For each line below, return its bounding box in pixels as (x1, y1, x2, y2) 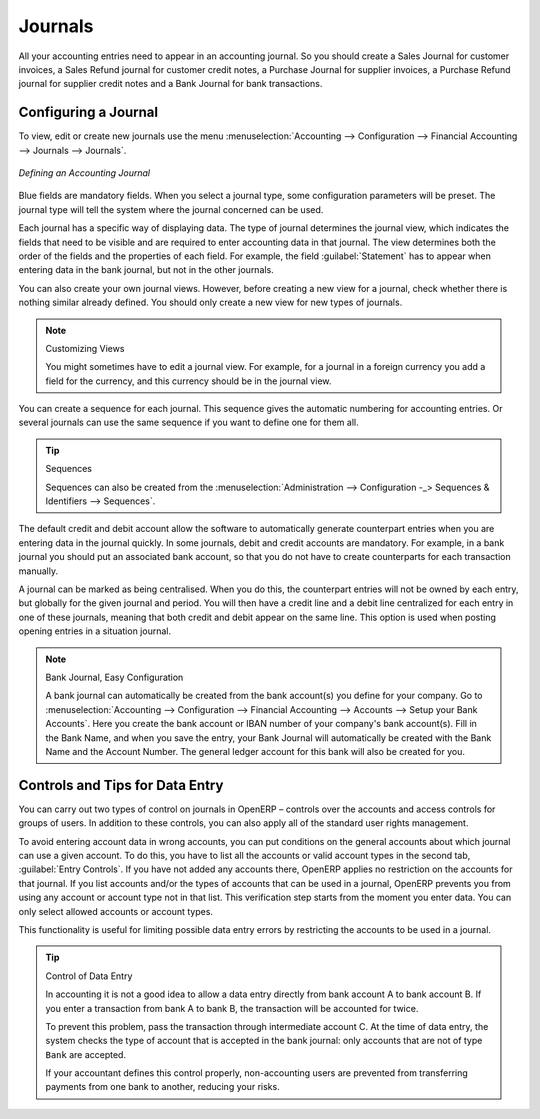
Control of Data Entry (45, 970, 133, 982)
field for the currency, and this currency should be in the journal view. (45, 375, 332, 387)
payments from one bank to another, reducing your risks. (45, 1081, 280, 1093)
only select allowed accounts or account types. (18, 905, 214, 917)
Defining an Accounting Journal (18, 167, 150, 179)
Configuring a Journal (18, 104, 159, 121)
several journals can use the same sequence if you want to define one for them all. (18, 416, 359, 429)
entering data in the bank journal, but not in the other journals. (18, 264, 274, 276)
